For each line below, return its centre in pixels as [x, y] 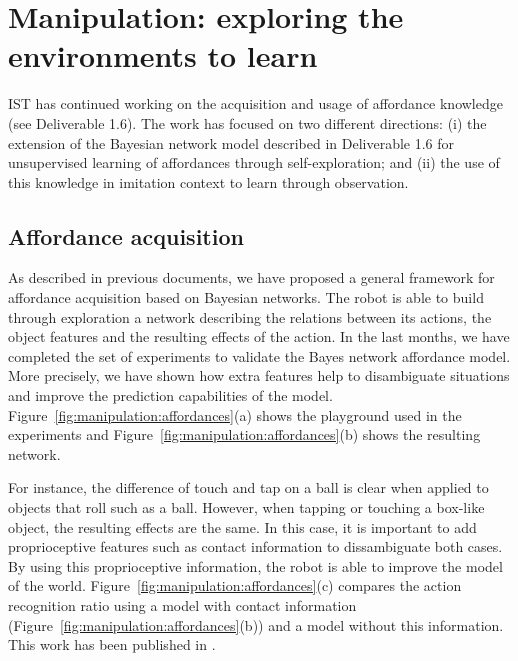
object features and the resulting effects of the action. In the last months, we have [259, 336]
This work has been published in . [112, 644]
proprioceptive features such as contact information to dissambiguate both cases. [255, 546]
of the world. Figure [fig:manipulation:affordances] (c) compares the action [235, 585]
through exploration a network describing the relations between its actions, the [250, 316]
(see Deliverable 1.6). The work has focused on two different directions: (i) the [247, 122]
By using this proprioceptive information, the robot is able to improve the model [255, 565]
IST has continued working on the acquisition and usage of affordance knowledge [255, 103]
